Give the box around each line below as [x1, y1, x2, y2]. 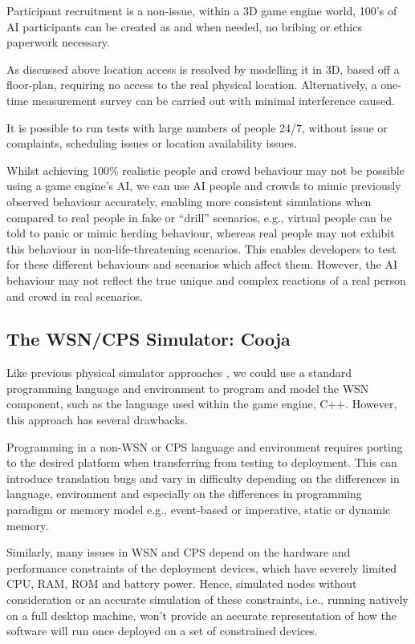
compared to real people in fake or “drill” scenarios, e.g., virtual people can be [6, 209, 392, 225]
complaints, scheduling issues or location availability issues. [6, 135, 297, 152]
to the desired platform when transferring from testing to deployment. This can [6, 454, 397, 471]
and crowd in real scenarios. [6, 287, 144, 304]
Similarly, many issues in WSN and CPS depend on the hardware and [6, 544, 351, 561]
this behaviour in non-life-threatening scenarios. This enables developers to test [6, 240, 397, 257]
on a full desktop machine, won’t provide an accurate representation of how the [6, 606, 397, 623]
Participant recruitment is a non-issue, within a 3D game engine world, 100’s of [6, 2, 397, 18]
